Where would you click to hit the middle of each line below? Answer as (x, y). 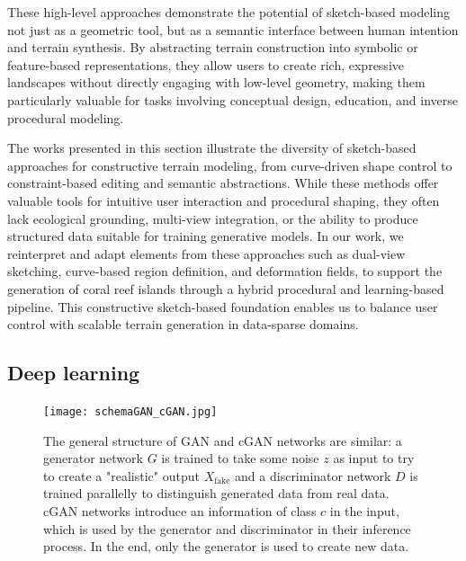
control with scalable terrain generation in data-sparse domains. (183, 324)
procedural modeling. (66, 117)
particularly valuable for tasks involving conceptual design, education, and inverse (233, 99)
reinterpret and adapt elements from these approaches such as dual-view (206, 253)
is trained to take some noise (240, 458)
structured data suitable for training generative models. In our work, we (206, 236)
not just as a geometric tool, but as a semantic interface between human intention (233, 29)
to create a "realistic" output (121, 475)
